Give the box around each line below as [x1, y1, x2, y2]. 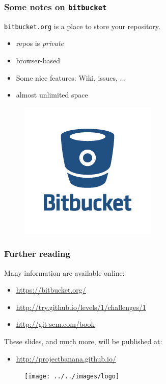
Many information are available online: [4, 267, 125, 278]
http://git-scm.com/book [16, 319, 95, 329]
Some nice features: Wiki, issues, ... [16, 72, 126, 83]
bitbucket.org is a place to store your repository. [4, 20, 160, 31]
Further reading [4, 247, 70, 260]
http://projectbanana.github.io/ [16, 353, 116, 364]
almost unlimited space [16, 89, 88, 100]
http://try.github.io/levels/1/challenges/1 [16, 301, 146, 312]
